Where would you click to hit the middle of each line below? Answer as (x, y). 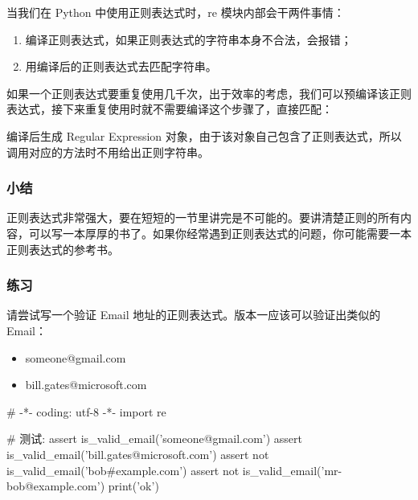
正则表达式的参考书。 (63, 249)
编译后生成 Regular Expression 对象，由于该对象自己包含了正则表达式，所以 (204, 135)
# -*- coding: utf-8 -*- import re (86, 411)
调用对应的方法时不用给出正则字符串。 (108, 152)
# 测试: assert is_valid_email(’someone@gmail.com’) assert (154, 439)
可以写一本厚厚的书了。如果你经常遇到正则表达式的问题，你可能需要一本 (220, 233)
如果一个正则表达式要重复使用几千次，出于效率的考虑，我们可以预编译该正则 (209, 93)
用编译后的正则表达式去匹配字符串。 (121, 66)
